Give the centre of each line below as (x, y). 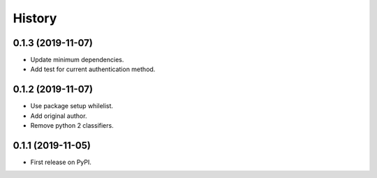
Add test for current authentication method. (93, 69)
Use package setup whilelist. (72, 106)
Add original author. (59, 116)
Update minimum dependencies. (77, 60)
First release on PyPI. (61, 162)
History (35, 18)
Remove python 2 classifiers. (72, 126)
